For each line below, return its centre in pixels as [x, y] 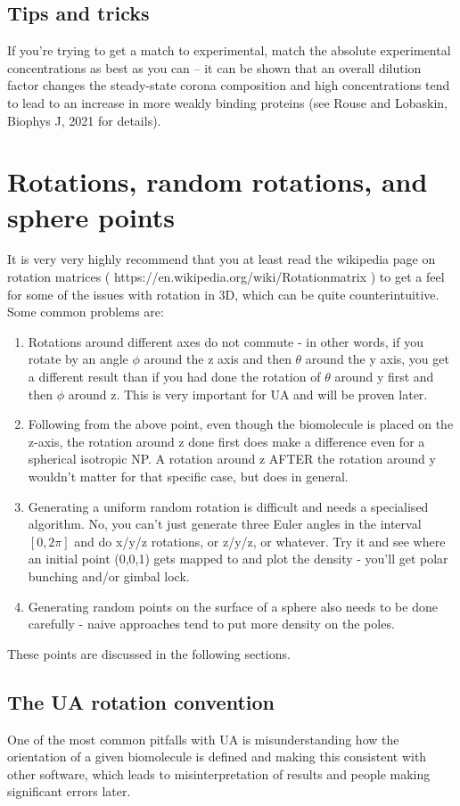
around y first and [384, 377]
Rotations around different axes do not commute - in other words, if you [226, 341]
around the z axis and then [218, 359]
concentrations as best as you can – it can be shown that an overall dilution [214, 67]
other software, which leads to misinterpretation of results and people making [219, 773]
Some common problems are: [86, 312]
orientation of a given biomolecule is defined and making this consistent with [217, 757]
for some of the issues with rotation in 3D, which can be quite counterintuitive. [223, 294]
